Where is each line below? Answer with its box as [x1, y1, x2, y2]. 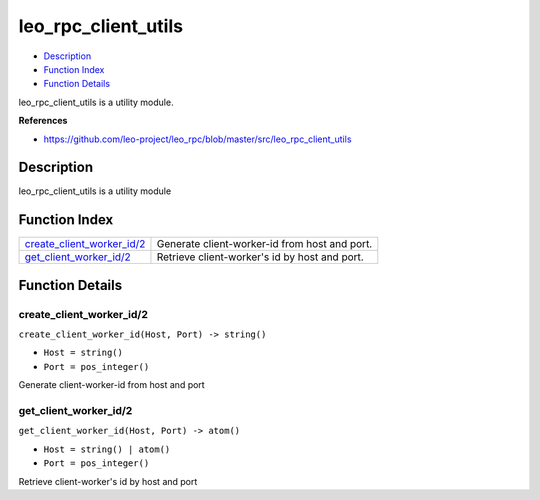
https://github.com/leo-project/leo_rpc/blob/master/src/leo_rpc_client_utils [43, 133, 352, 145]
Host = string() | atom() [43, 443, 171, 455]
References [18, 115, 68, 127]
